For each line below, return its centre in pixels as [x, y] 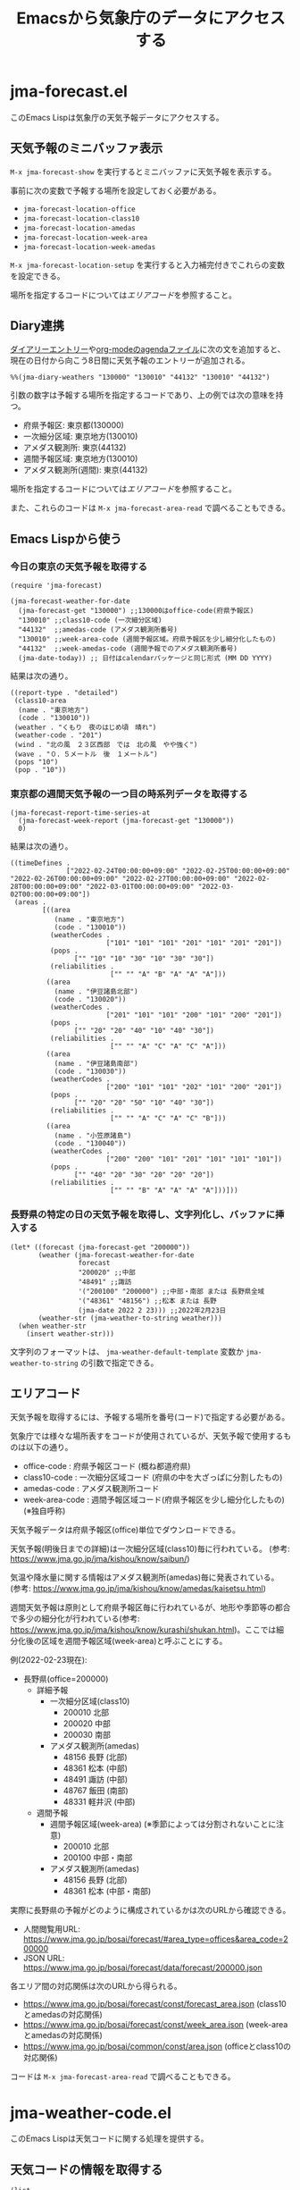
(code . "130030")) [90, 1072]
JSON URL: [44, 1958]
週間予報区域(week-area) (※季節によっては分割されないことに [163, 1824]
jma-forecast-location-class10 [81, 218]
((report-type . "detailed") [64, 693]
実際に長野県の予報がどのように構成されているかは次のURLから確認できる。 [150, 1909]
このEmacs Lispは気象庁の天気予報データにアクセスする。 [117, 117]
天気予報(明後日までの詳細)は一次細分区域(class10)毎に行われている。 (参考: [150, 1548]
